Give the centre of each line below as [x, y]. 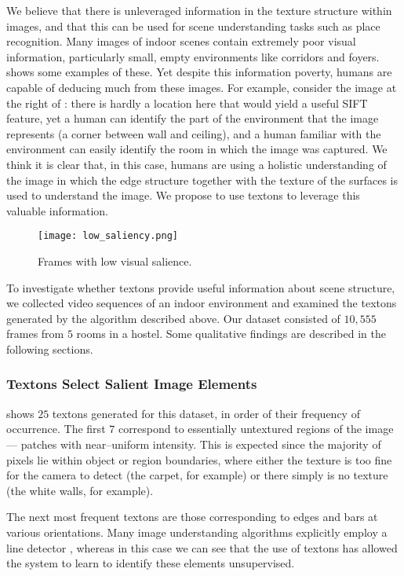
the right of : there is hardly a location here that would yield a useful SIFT [187, 103]
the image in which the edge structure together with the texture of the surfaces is [202, 180]
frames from [35, 334]
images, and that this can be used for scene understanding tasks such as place [193, 26]
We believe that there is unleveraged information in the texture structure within [199, 10]
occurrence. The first [56, 429]
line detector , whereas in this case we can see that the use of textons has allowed [202, 547]
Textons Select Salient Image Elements [132, 384]
